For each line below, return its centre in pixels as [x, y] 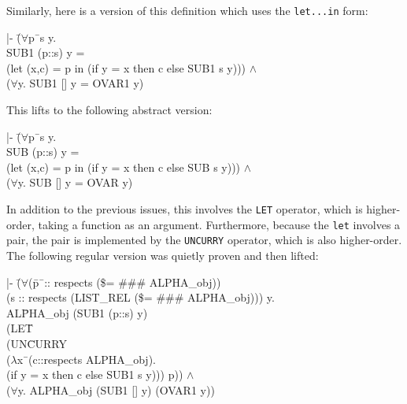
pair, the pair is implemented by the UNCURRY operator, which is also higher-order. [204, 240]
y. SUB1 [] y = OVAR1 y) [81, 83]
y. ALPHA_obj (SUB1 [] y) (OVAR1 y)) [116, 389]
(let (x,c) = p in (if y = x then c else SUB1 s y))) [126, 67]
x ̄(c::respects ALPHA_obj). [86, 359]
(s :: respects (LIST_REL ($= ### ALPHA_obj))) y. [141, 297]
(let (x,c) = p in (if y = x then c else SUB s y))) [124, 167]
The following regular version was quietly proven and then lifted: [163, 255]
